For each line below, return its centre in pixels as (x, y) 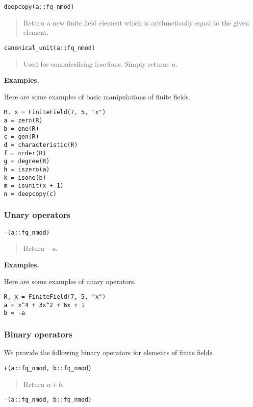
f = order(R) (25, 153)
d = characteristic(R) (41, 145)
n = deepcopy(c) (30, 194)
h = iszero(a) (27, 169)
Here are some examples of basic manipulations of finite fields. (97, 96)
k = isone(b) (25, 178)
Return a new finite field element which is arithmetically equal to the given (136, 22)
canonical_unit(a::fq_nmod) (50, 48)
